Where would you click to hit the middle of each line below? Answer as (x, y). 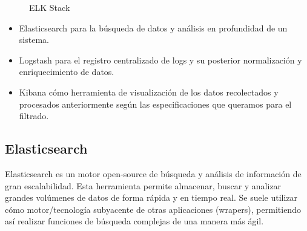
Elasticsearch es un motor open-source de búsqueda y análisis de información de (153, 173)
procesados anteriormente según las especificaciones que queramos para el (155, 104)
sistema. (34, 40)
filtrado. (34, 116)
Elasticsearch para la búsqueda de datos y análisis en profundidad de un (153, 28)
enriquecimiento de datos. (67, 72)
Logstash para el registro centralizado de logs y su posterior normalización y (160, 60)
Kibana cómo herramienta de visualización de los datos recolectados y (149, 92)
